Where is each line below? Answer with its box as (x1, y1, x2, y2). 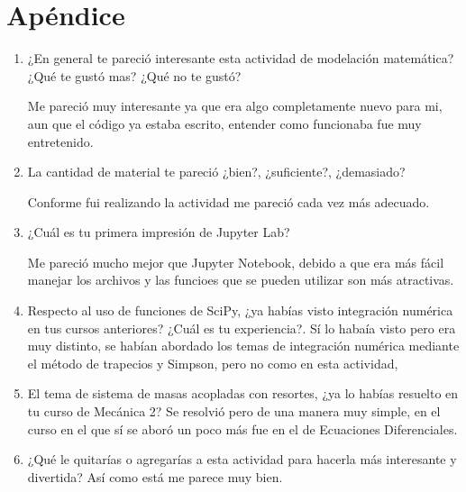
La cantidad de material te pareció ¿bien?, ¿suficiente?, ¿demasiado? (27, 162, 406, 181)
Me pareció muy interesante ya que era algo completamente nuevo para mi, (27, 96, 443, 115)
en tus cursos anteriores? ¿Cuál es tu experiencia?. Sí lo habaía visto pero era (27, 318, 456, 337)
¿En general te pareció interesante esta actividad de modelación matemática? (27, 49, 454, 68)
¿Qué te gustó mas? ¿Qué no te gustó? (27, 66, 242, 85)
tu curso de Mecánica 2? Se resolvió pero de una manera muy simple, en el (27, 402, 441, 421)
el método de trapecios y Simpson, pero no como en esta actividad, (27, 353, 398, 372)
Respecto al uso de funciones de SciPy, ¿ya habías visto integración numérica (27, 301, 453, 320)
